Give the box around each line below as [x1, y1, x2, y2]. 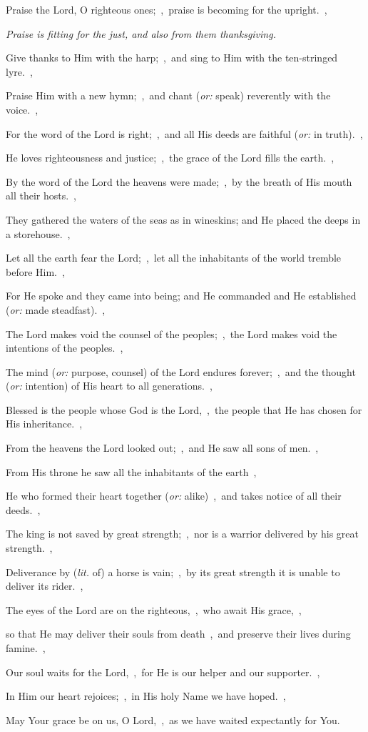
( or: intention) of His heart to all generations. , [6, 378, 213, 393]
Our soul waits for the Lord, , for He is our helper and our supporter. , [6, 664, 320, 679]
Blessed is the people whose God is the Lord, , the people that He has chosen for [6, 402, 362, 417]
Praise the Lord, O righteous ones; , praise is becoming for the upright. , [6, 2, 327, 16]
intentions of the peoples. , [6, 340, 123, 355]
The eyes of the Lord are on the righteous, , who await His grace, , [6, 602, 302, 617]
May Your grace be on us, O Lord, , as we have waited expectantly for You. [6, 712, 340, 727]
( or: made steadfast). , [6, 302, 106, 317]
